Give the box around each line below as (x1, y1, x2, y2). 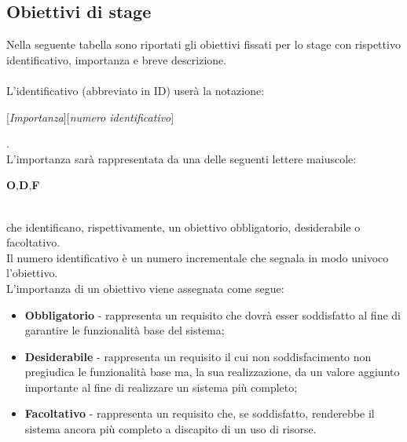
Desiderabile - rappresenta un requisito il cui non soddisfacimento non (24, 348, 372, 364)
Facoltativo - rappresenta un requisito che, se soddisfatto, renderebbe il (24, 405, 375, 422)
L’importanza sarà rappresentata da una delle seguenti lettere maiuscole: (6, 150, 357, 166)
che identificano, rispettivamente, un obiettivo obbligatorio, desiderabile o (6, 218, 361, 235)
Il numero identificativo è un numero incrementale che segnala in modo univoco (6, 249, 389, 265)
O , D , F (6, 177, 40, 193)
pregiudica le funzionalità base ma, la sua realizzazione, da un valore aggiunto (24, 363, 400, 380)
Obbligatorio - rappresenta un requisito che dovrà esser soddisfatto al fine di (24, 306, 401, 323)
